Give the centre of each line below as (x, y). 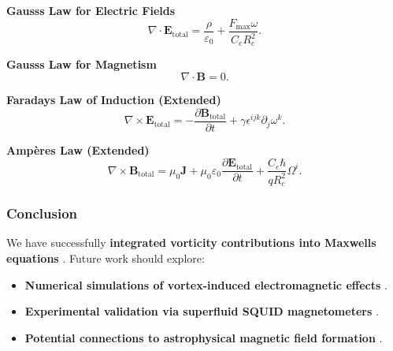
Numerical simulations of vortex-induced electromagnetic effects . (206, 284)
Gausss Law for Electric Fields (91, 10)
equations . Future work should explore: (106, 258)
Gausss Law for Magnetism (82, 64)
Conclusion (42, 213)
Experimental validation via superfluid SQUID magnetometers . (202, 311)
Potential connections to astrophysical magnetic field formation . (204, 337)
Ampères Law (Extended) (78, 149)
